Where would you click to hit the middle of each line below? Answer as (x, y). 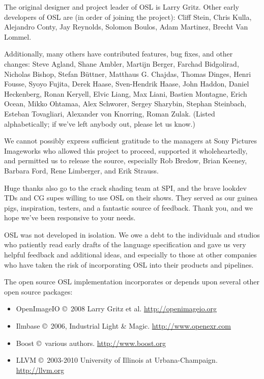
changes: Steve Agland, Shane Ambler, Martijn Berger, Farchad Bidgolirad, (122, 63)
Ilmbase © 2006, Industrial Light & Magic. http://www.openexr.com (124, 326)
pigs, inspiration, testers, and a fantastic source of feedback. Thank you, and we (129, 207)
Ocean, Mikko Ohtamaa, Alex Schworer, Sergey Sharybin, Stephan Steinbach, (125, 104)
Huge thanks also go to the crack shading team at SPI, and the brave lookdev (125, 187)
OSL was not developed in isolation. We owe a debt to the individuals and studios (132, 234)
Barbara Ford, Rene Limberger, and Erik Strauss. (81, 170)
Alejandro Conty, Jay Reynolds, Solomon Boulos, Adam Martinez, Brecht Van (126, 27)
